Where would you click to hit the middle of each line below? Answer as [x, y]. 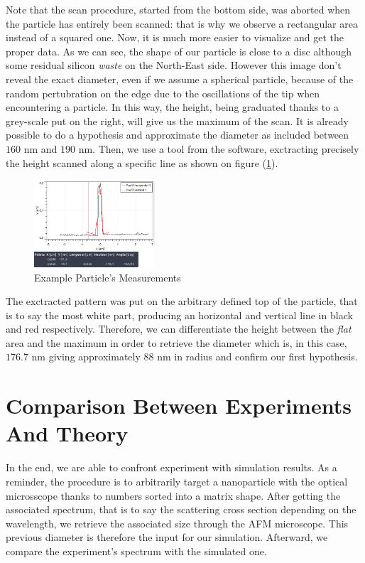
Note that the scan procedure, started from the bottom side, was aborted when [178, 9]
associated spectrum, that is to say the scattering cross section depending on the [181, 509]
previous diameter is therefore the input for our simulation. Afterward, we [167, 537]
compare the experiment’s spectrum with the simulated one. [136, 551]
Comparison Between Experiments [179, 406]
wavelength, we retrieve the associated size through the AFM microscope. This [177, 523]
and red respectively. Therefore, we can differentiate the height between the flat [179, 329]
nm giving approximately [86, 356]
